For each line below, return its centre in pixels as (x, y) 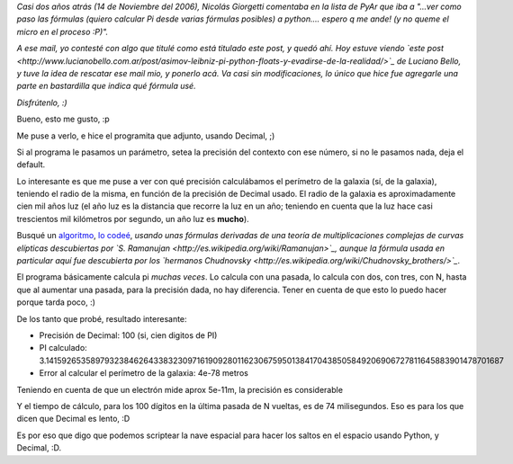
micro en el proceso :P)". (62, 31)
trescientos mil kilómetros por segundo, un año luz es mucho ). (133, 219)
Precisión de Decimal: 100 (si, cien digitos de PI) (128, 335)
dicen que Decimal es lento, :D (73, 419)
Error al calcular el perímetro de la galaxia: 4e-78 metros (144, 373)
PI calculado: (63, 348)
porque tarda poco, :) (56, 302)
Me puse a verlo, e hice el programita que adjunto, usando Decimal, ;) (146, 136)
